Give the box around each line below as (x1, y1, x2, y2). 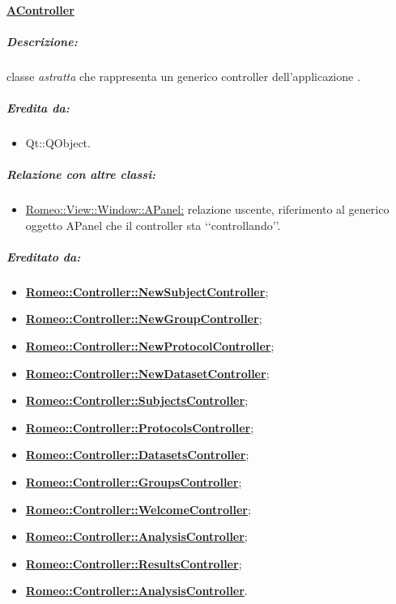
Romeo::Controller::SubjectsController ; (25, 392, 249, 409)
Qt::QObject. (25, 134, 91, 151)
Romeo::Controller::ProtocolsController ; (25, 419, 254, 436)
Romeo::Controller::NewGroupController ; (25, 310, 262, 327)
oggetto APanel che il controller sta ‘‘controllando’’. (25, 216, 281, 233)
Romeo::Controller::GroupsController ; (25, 473, 242, 490)
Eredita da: (6, 99, 70, 116)
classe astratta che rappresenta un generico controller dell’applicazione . (6, 67, 360, 84)
